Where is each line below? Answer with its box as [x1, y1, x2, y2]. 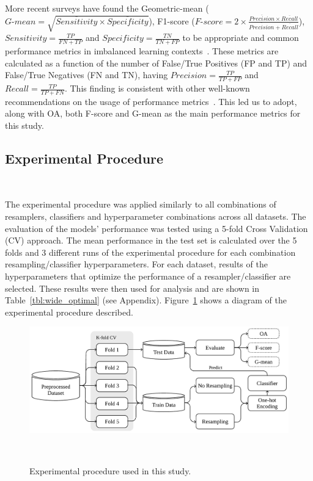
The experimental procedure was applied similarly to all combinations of [5, 198, 276, 211]
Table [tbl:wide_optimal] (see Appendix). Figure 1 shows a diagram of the [5, 294, 287, 306]
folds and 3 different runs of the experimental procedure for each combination [5, 245, 296, 258]
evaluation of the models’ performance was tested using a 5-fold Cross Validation [5, 222, 308, 234]
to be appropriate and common [182, 31, 299, 44]
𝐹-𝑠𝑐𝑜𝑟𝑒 [194, 17, 223, 26]
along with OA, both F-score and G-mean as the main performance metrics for [5, 107, 301, 120]
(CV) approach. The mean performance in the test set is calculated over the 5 [5, 234, 297, 247]
